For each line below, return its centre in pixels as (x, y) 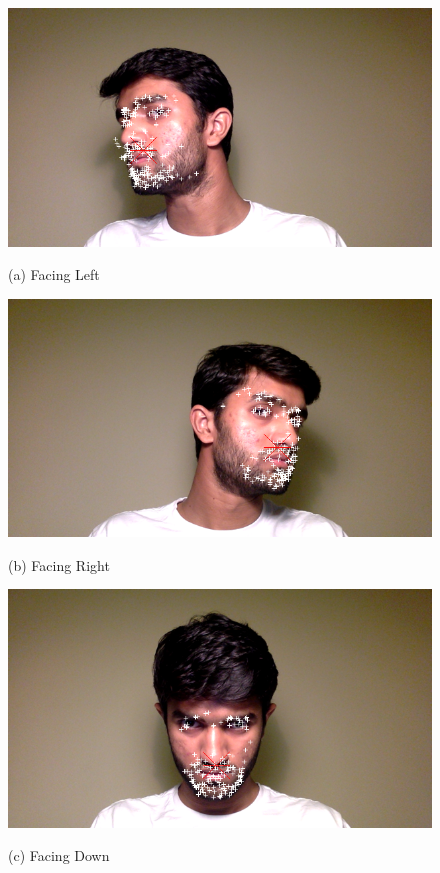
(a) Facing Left (54, 274)
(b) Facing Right (59, 564)
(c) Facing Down (59, 855)
